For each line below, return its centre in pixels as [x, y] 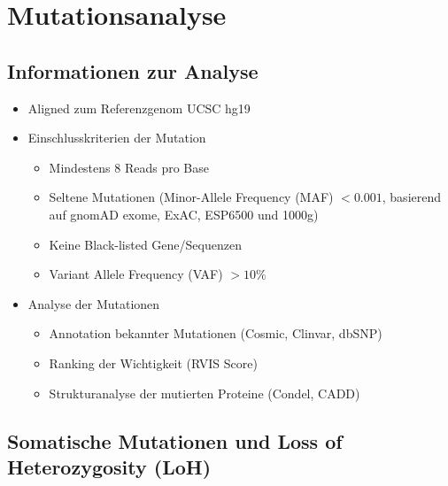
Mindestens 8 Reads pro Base [129, 167]
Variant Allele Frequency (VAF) [136, 274]
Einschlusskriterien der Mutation [117, 138]
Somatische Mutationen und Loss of [175, 440]
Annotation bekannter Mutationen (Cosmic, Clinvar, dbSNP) [216, 333]
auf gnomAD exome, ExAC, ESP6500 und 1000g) [184, 214]
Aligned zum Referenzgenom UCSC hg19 [139, 108]
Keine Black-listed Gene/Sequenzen [145, 244]
